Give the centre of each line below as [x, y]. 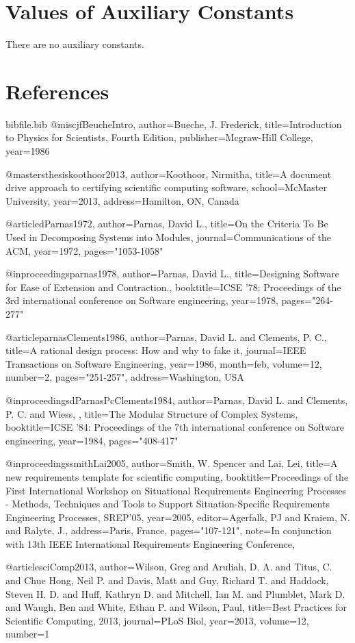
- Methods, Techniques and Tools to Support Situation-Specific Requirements [168, 504]
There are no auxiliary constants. [75, 44]
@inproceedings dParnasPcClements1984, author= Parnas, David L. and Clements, [177, 400]
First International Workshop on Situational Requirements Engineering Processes [176, 490]
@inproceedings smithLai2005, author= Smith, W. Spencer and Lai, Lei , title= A [172, 463]
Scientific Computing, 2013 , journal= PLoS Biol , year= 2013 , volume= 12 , [157, 620]
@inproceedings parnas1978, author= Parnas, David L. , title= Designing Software [172, 274]
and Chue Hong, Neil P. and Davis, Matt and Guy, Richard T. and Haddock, [167, 580]
